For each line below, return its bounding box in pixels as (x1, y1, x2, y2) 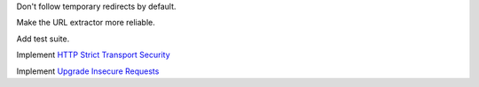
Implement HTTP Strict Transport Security (16, 49, 170, 61)
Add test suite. (16, 33, 70, 44)
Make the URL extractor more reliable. (16, 18, 155, 28)
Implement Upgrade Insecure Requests (16, 66, 160, 76)
